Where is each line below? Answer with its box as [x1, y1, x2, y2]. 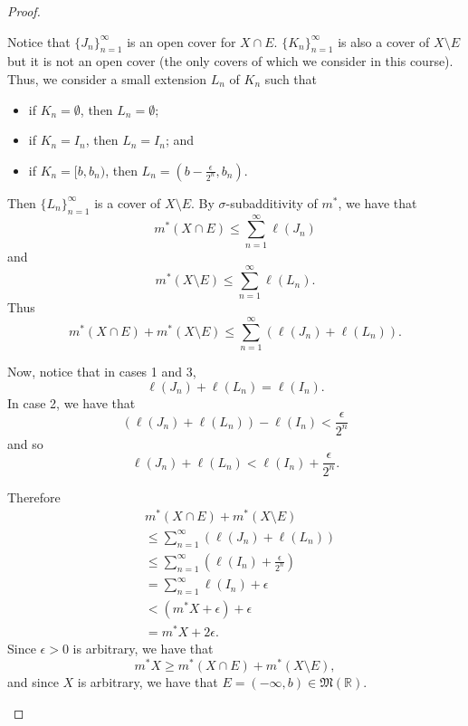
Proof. [7, 2, 41, 20]
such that [264, 69, 318, 88]
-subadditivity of [225, 193, 318, 212]
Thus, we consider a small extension [7, 69, 207, 88]
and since [7, 672, 59, 691]
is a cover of [94, 193, 161, 212]
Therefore [7, 487, 61, 506]
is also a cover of [338, 32, 430, 51]
